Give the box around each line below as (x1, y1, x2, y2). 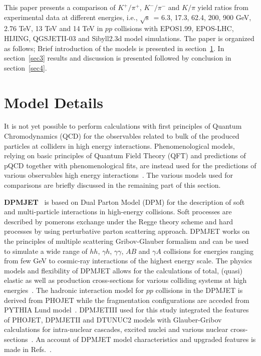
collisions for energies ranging (163, 245, 254, 256)
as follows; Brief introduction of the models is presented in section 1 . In (4, 43, 224, 53)
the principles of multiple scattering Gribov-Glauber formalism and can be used (4, 235, 249, 246)
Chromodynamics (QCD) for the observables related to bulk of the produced (4, 131, 239, 141)
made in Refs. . (4, 343, 52, 354)
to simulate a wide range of (4, 245, 88, 256)
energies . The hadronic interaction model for (4, 284, 144, 295)
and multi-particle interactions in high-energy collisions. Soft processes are (4, 206, 232, 217)
